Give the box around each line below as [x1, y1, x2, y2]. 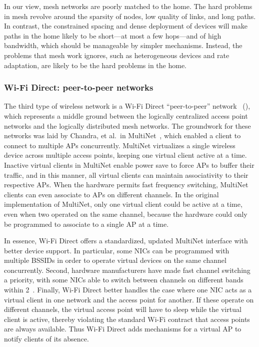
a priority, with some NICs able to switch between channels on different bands [4, 274, 243, 285]
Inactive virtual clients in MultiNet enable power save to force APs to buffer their [4, 159, 254, 170]
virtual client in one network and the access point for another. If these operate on [4, 294, 254, 304]
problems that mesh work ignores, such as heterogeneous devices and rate [4, 50, 229, 60]
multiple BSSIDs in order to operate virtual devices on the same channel [4, 255, 226, 265]
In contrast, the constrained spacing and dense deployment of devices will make [4, 21, 247, 31]
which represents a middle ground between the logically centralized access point [4, 110, 248, 121]
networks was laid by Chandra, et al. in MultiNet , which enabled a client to [4, 130, 241, 141]
